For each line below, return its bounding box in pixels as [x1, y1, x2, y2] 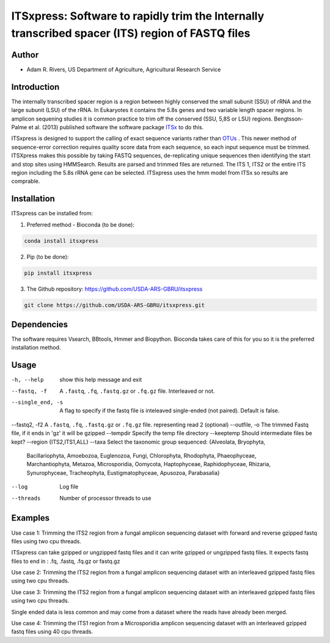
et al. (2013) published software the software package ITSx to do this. [28, 123, 204, 131]
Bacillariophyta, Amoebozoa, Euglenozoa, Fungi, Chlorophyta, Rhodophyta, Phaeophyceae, [26, 452, 257, 459]
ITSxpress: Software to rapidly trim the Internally [11, 9, 265, 23]
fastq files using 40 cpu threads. [11, 628, 94, 636]
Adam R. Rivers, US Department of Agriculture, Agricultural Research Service [26, 65, 221, 73]
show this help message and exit [59, 376, 142, 384]
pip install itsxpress [24, 269, 92, 277]
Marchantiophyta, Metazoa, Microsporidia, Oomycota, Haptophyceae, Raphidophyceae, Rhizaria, [26, 461, 271, 468]
